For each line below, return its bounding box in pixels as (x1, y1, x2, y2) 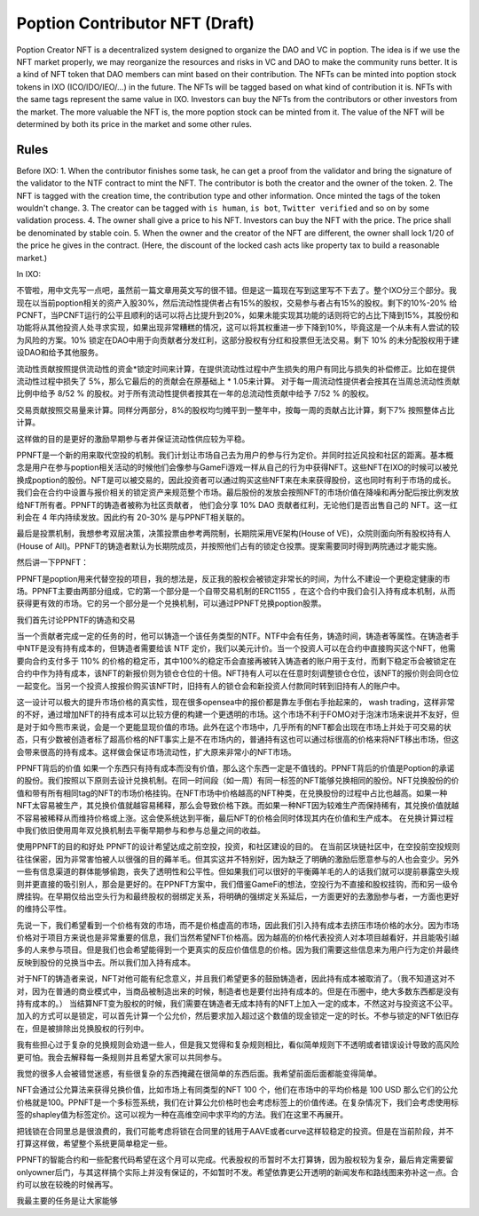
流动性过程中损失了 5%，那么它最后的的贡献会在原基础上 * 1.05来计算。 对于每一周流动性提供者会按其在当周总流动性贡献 (16, 376, 460, 386)
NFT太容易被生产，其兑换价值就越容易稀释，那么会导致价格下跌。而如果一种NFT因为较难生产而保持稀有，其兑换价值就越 (16, 800, 459, 811)
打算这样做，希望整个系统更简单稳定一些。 (16, 1138, 172, 1148)
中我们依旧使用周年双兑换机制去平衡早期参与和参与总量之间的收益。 (16, 824, 265, 835)
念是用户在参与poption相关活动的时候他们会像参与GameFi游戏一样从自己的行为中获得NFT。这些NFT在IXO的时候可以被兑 (16, 462, 459, 473)
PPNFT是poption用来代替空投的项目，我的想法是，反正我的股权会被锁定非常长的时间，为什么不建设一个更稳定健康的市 (16, 573, 451, 584)
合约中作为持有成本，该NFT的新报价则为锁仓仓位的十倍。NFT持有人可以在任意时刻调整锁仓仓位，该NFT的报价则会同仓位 (16, 668, 459, 679)
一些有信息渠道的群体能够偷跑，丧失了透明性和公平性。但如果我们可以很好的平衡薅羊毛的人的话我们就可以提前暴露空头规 (16, 866, 459, 877)
